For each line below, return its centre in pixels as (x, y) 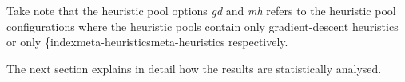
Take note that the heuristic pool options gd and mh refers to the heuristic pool (201, 10)
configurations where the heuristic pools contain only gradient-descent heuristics (202, 26)
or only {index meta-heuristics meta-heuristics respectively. (147, 42)
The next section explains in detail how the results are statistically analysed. (194, 68)
